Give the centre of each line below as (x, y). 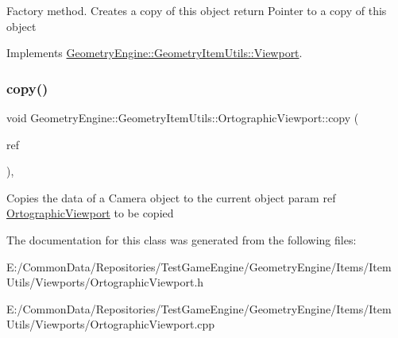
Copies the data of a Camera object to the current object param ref (171, 197)
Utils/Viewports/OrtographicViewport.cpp (111, 324)
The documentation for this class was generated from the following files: (182, 239)
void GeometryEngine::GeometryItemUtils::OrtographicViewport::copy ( (183, 117)
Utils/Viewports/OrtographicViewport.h (105, 282)
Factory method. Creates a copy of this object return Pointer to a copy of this (197, 10)
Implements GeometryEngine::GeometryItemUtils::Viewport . (155, 53)
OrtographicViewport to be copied (90, 213)
